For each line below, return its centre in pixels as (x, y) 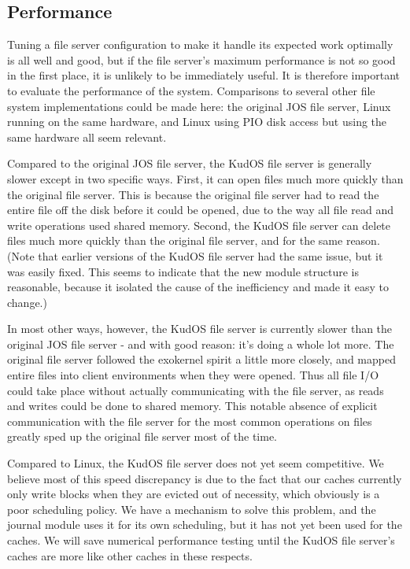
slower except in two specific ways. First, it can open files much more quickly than (205, 178)
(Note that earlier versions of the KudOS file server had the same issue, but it (195, 255)
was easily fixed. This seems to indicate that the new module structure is (183, 271)
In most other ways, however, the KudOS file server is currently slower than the (200, 329)
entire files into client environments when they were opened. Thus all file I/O (193, 375)
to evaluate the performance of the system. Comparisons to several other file (191, 90)
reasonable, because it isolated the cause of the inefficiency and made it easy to (198, 287)
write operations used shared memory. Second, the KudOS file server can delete (199, 225)
